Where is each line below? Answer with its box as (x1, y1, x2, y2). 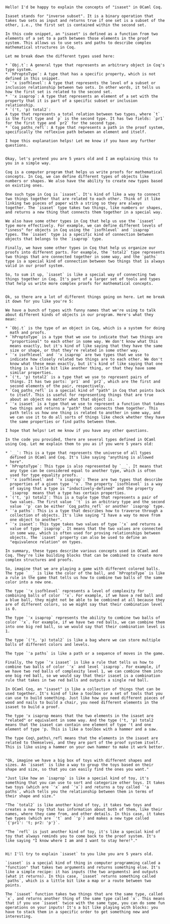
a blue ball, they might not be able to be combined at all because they (5, 597, 165, 603)
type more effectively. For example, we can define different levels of (5, 223, 163, 228)
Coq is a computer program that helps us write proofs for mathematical (5, 170, 163, 175)
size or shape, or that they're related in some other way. (10, 348, 140, 353)
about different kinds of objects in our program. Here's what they (5, 312, 154, 317)
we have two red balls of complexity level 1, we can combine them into (5, 669, 163, 674)
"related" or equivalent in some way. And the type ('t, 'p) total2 (5, 718, 154, 723)
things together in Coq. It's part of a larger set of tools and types (5, 277, 160, 282)
